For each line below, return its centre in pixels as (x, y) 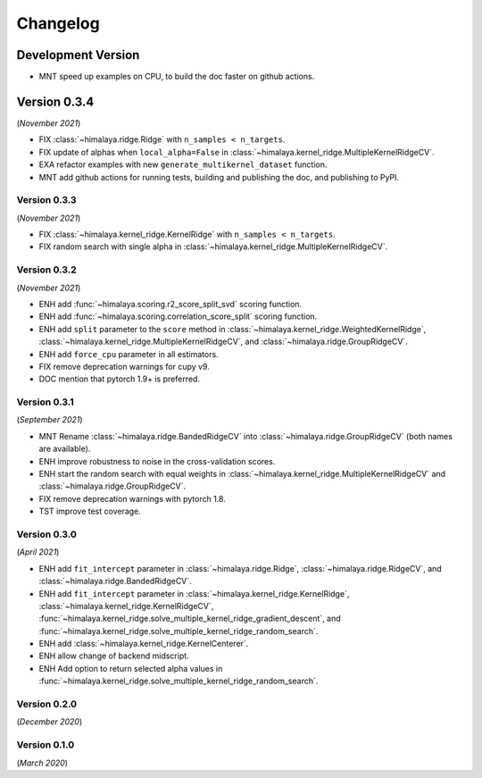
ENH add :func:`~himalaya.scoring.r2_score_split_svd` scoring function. (170, 304)
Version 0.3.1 (46, 402)
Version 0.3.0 (47, 534)
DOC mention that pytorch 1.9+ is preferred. (120, 379)
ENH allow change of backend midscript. (114, 656)
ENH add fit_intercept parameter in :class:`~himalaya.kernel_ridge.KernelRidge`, (194, 593)
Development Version (78, 55)
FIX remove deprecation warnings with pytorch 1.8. (133, 498)
